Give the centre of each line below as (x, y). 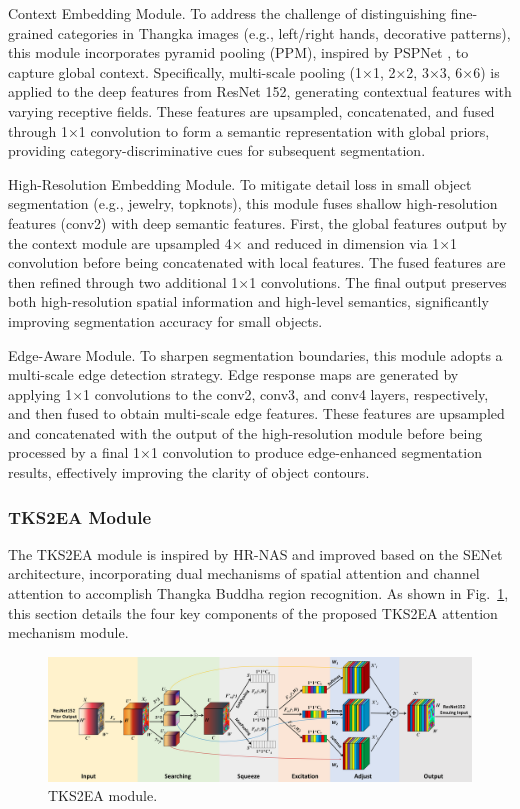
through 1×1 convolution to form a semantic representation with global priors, (249, 130)
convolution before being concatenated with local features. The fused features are (257, 262)
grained (31, 32)
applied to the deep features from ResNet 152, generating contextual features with (260, 91)
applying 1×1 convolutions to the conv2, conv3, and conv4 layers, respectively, (248, 393)
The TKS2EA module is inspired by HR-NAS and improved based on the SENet (255, 553)
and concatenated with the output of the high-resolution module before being (245, 432)
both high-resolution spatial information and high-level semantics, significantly (248, 301)
